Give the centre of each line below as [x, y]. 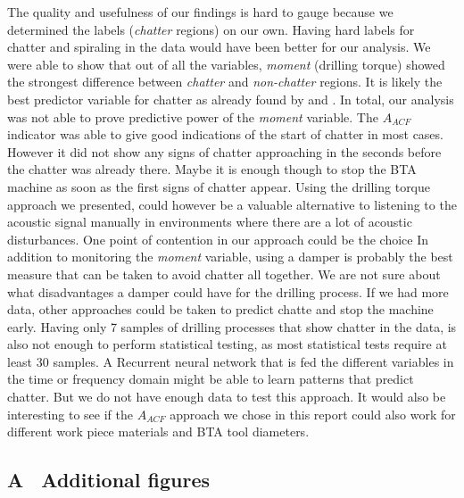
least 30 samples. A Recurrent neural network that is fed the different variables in [231, 361]
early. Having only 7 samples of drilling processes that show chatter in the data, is [232, 326]
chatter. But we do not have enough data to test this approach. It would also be [227, 397]
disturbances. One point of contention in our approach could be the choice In [218, 239]
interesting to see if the [70, 414]
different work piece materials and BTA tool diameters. [158, 432]
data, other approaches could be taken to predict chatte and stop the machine [220, 309]
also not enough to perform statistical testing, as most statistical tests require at [227, 344]
